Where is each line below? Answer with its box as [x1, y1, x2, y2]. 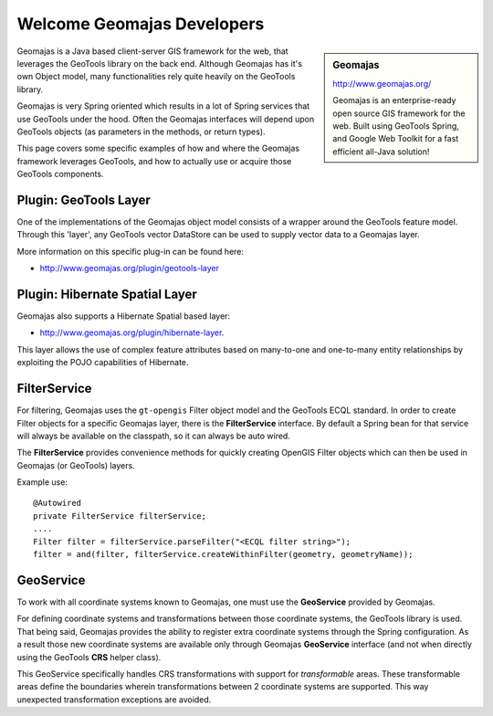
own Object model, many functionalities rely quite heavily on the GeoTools [16, 71, 296, 82]
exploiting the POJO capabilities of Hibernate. [16, 357, 189, 368]
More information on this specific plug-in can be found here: [16, 246, 245, 257]
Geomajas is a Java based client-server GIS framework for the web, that [16, 46, 288, 57]
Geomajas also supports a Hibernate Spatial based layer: [16, 311, 231, 321]
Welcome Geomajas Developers [16, 14, 265, 34]
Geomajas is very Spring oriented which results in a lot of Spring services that [16, 100, 310, 111]
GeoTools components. [16, 169, 104, 180]
